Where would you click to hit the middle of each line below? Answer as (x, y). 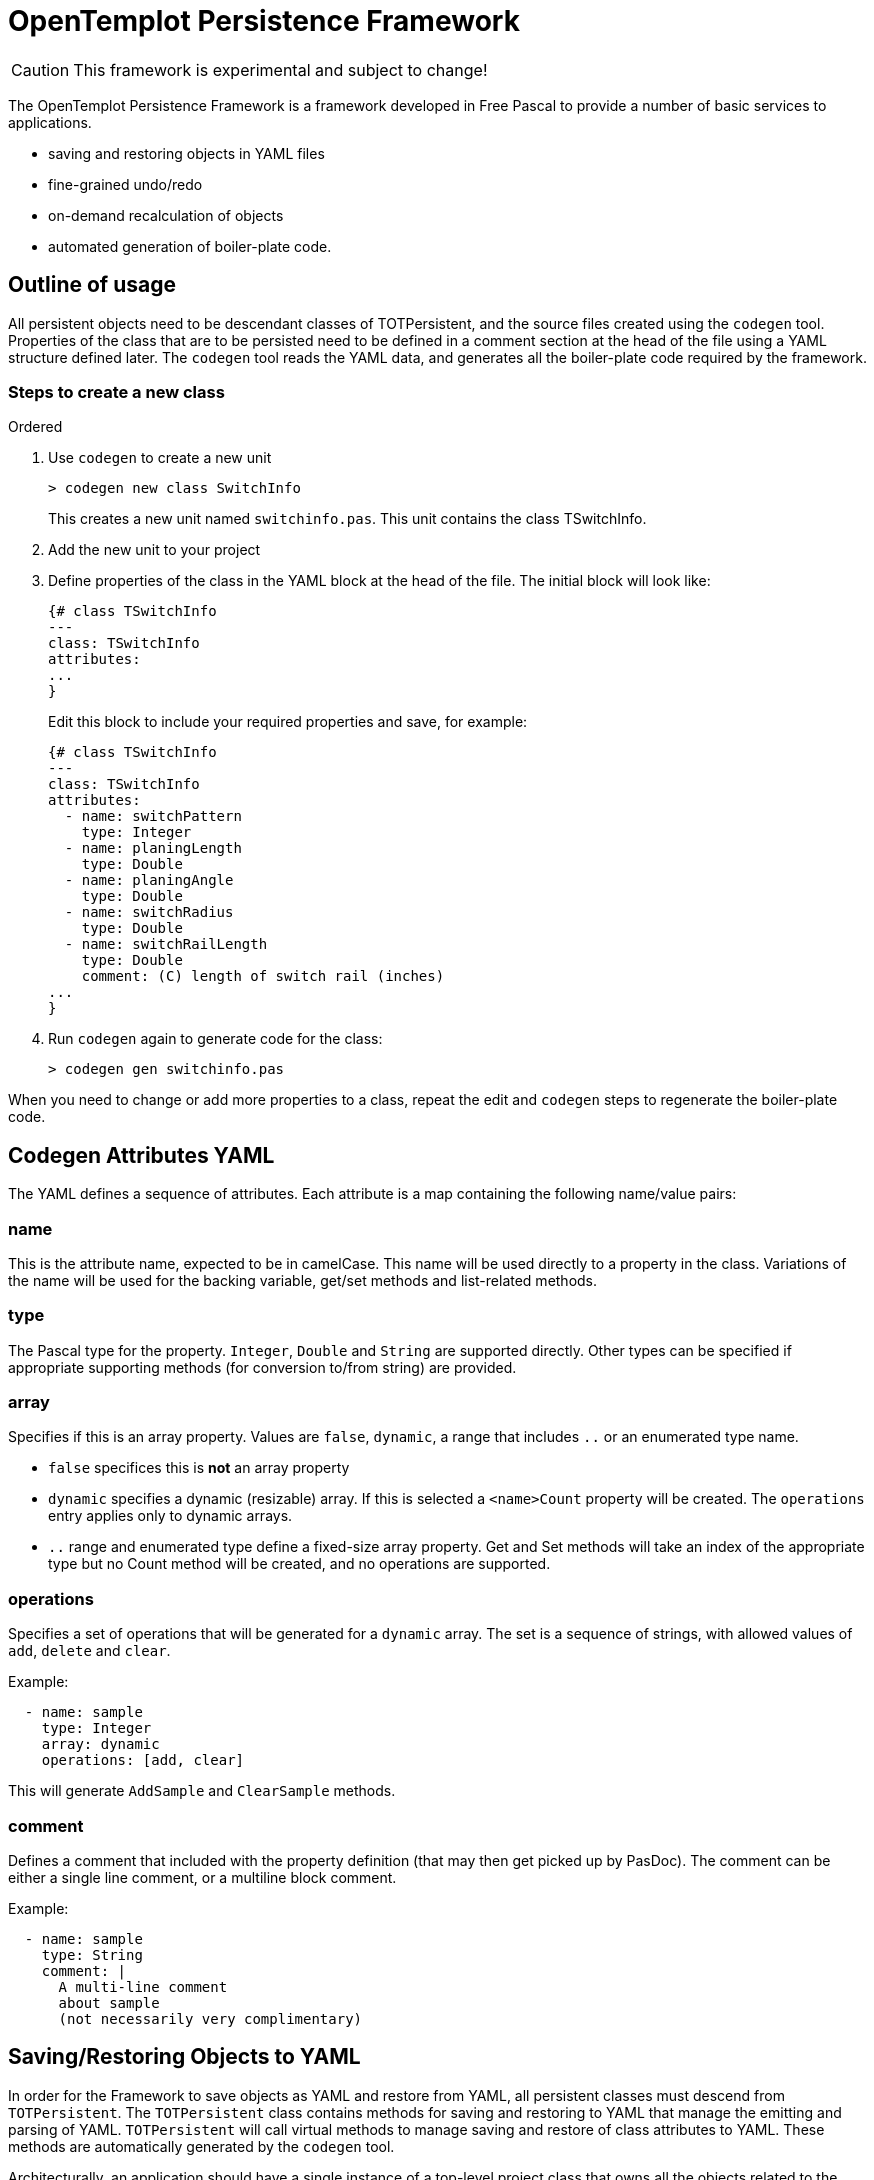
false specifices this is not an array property (199, 1468)
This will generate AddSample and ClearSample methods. (202, 1791)
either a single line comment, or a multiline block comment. (202, 1877)
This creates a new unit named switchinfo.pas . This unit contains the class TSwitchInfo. (347, 519)
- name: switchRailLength (166, 944)
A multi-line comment (143, 1986)
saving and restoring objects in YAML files (186, 153)
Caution (40, 69)
